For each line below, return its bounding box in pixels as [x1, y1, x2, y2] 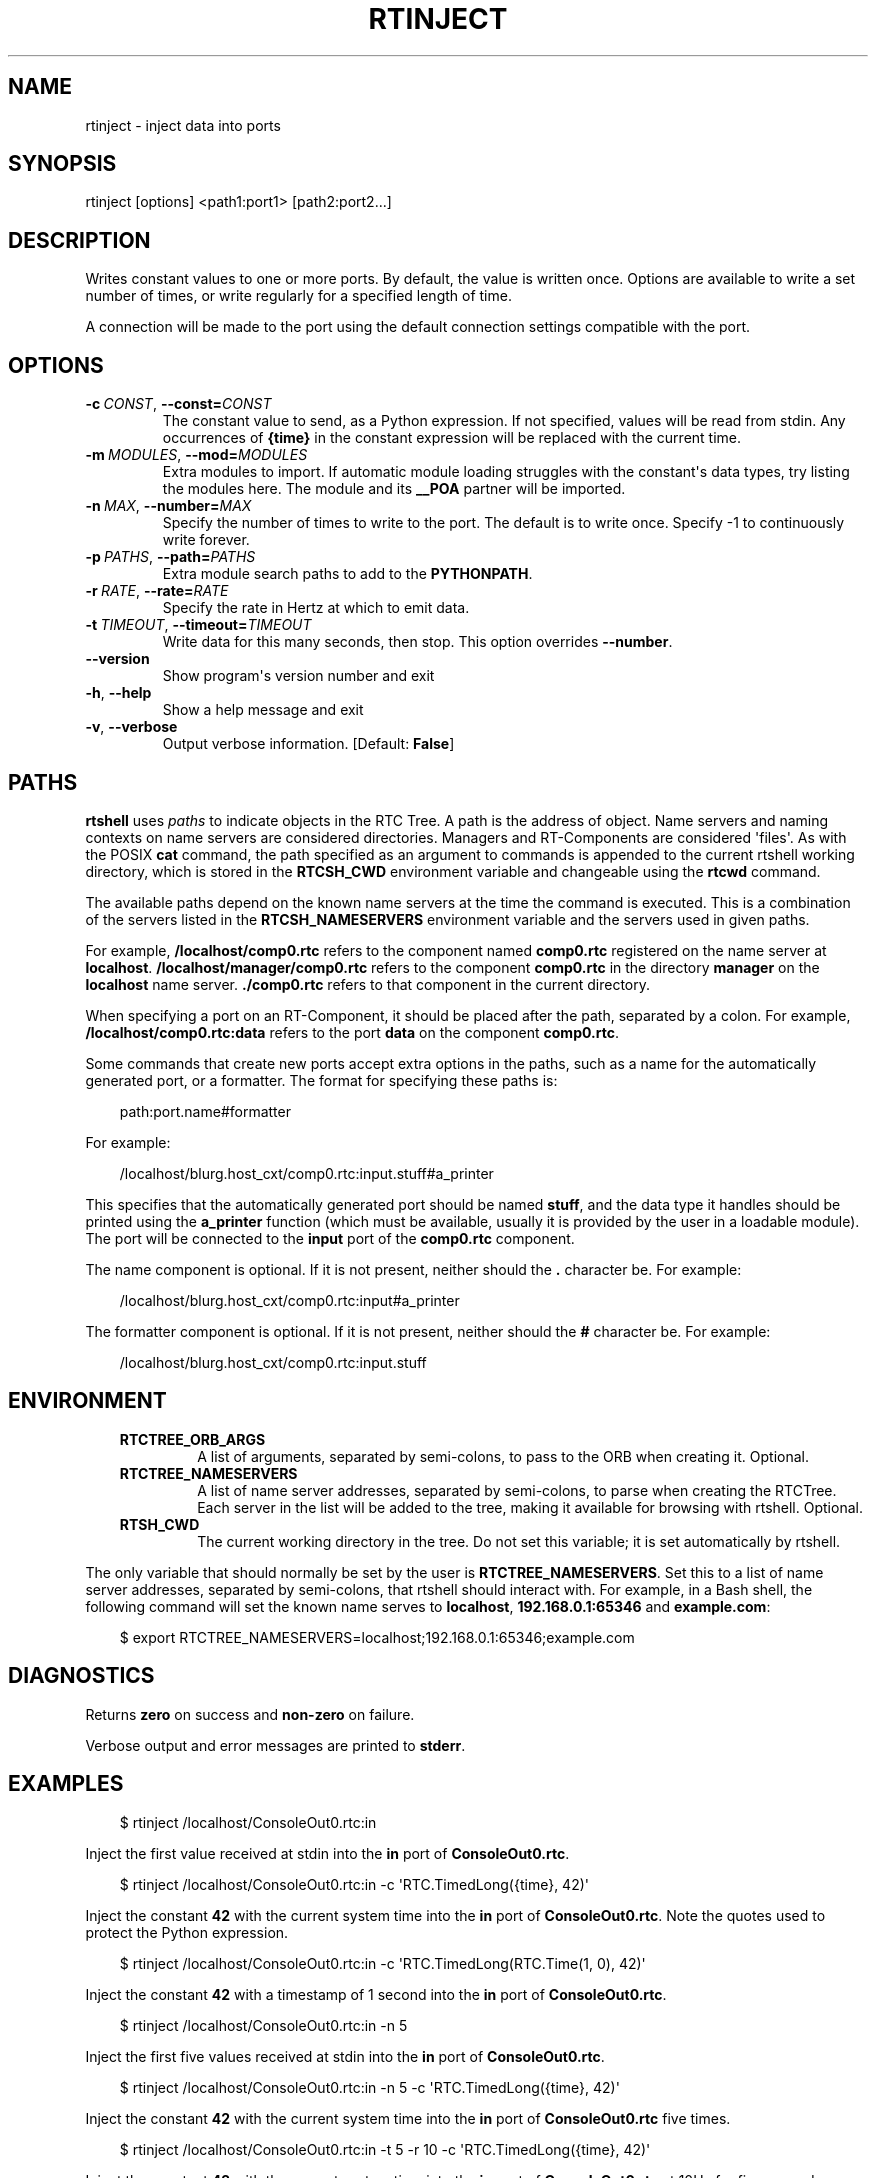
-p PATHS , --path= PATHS [85, 548, 256, 566]
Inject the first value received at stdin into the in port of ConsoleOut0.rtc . [85, 1844, 570, 1862]
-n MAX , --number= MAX [85, 497, 252, 515]
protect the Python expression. [85, 1923, 289, 1941]
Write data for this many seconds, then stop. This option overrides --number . [162, 633, 673, 651]
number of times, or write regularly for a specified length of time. [85, 287, 512, 305]
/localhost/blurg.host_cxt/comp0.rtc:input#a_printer [119, 1291, 460, 1309]
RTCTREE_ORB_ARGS [119, 1430, 266, 1448]
